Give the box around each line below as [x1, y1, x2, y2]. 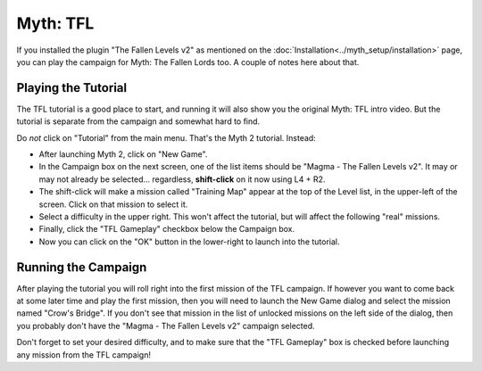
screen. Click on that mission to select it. [38, 199, 188, 210]
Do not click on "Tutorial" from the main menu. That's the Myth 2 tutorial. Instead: [16, 132, 316, 143]
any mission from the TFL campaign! [16, 349, 152, 360]
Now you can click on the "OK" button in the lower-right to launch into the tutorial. [38, 236, 340, 247]
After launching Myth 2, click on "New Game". [38, 149, 208, 160]
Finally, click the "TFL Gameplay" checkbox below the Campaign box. [38, 224, 295, 235]
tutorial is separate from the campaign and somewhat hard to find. [16, 116, 261, 127]
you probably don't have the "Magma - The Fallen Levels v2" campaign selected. [16, 320, 316, 331]
